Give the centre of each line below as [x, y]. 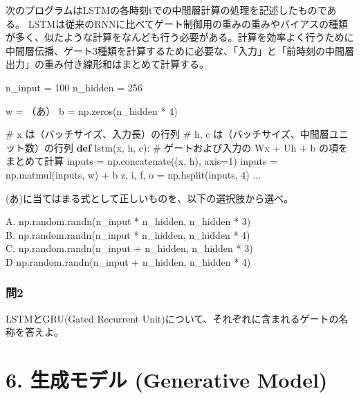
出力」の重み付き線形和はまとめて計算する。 [107, 64]
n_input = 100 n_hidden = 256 [74, 87]
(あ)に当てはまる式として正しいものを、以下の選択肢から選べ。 [150, 198]
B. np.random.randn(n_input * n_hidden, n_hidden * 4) [128, 234]
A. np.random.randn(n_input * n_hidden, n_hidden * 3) [128, 221]
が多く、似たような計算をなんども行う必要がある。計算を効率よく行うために [180, 37]
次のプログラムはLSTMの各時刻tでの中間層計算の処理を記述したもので [166, 10]
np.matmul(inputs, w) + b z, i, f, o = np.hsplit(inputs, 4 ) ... [134, 174]
